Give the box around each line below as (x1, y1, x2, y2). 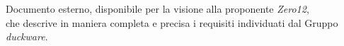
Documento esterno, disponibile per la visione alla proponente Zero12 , (6, 1, 309, 16)
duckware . (6, 29, 48, 44)
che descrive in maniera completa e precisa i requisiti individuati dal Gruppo (6, 15, 338, 30)
